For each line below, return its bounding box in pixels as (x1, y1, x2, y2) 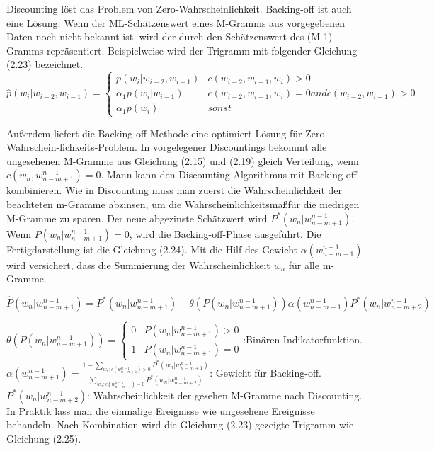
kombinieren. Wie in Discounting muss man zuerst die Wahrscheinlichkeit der (6, 183, 343, 198)
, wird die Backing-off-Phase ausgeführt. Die (129, 226, 321, 241)
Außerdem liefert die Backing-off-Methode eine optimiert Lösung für (6, 125, 302, 140)
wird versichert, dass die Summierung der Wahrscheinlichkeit (6, 257, 270, 272)
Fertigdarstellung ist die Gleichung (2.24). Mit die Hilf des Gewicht (6, 241, 297, 256)
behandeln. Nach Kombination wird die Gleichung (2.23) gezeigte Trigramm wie (6, 417, 354, 432)
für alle (288, 257, 319, 272)
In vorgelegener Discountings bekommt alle (140, 139, 327, 154)
